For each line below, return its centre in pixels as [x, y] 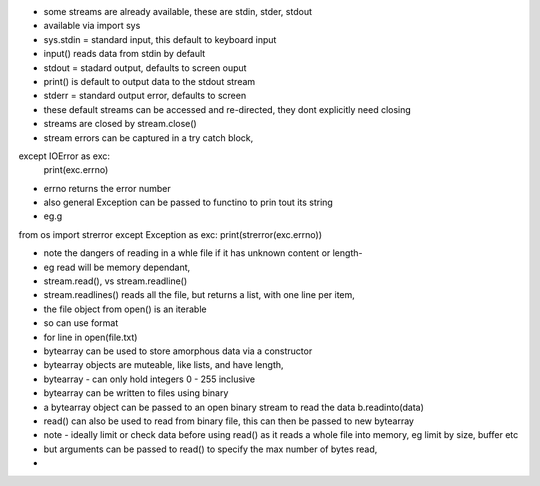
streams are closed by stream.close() [120, 124]
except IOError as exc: [64, 156]
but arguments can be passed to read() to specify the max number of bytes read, [210, 449]
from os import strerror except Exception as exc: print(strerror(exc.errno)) [170, 234]
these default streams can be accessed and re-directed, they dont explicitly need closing [227, 109]
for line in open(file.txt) [90, 337]
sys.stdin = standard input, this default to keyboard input [160, 39]
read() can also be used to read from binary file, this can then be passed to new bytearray [229, 421]
